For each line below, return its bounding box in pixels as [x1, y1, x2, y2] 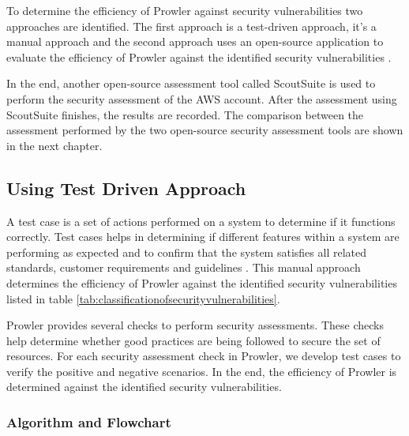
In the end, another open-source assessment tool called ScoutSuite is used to [6, 75, 376, 92]
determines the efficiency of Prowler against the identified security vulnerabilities [6, 274, 397, 291]
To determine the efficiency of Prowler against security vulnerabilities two [6, 2, 363, 18]
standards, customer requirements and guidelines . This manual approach [6, 259, 361, 276]
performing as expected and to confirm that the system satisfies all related [6, 243, 366, 260]
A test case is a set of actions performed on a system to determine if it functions [6, 212, 396, 229]
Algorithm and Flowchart [6, 412, 171, 431]
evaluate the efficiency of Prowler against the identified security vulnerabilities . [6, 48, 392, 65]
